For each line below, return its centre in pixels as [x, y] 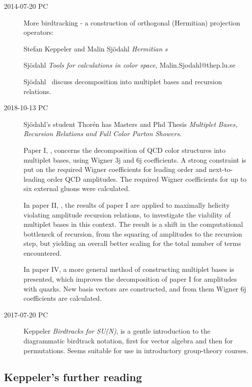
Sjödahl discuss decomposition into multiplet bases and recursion [123, 81]
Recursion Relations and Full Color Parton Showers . [103, 133]
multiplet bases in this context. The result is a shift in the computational [133, 224]
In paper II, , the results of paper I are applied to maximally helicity [127, 205]
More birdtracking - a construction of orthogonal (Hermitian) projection [132, 22]
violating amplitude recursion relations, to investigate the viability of [127, 214]
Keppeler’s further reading [73, 376]
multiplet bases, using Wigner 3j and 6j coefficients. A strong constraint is [135, 159]
